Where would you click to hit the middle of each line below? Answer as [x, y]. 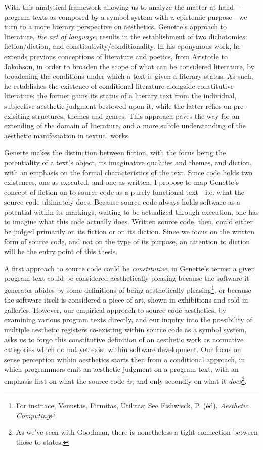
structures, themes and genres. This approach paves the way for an [136, 115]
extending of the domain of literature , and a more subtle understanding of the [125, 126]
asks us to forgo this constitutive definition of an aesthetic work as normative [124, 339]
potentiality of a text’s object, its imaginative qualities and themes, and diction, [128, 162]
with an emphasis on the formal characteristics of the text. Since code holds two [128, 172]
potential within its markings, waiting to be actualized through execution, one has [131, 211]
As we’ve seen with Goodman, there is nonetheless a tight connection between [137, 432]
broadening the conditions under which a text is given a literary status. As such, [129, 76]
